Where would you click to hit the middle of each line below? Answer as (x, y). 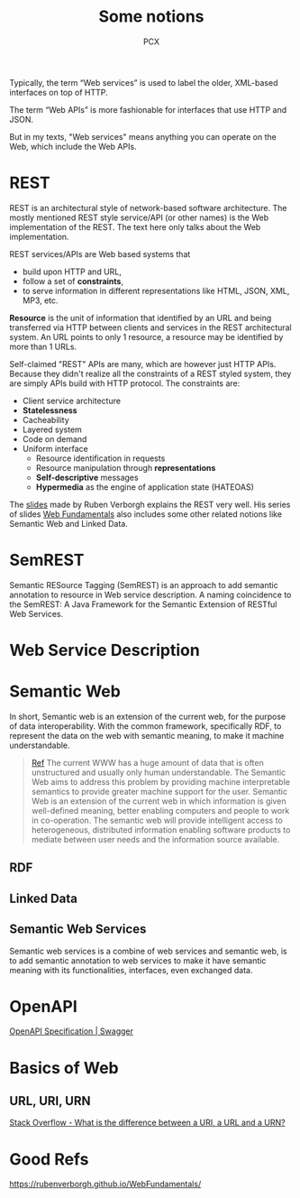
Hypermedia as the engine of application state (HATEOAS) (145, 487)
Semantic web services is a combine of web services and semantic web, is (148, 951)
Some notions (151, 17)
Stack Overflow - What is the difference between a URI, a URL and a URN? (147, 1123)
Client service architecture (72, 401)
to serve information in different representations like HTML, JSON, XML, (156, 290)
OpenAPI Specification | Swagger (71, 1031)
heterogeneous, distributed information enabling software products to (161, 829)
